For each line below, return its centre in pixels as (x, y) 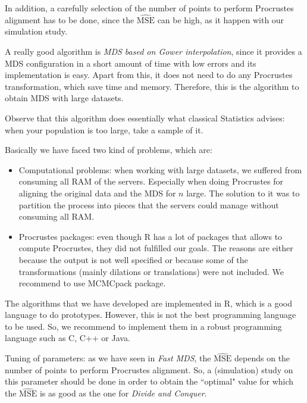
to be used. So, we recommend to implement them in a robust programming (143, 326)
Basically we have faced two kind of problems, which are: (109, 150)
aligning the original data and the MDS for (97, 193)
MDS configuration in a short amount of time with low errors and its (131, 63)
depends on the (262, 358)
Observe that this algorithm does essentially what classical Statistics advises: (145, 118)
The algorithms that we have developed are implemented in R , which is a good (149, 303)
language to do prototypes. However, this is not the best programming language (151, 315)
